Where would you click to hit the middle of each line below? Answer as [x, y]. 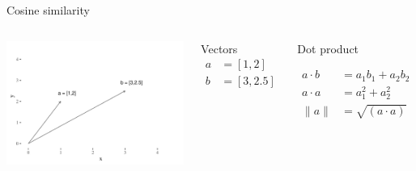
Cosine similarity [48, 10]
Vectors [219, 48]
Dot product [328, 48]
